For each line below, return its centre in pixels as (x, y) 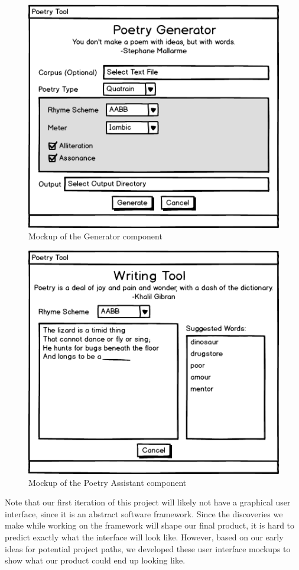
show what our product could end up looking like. (95, 560)
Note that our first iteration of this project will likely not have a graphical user (148, 502)
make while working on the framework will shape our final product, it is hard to (150, 525)
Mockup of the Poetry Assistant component (108, 482)
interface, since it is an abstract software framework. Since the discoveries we (144, 513)
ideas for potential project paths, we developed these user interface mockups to (148, 548)
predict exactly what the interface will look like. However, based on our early (144, 537)
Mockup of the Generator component (95, 236)
